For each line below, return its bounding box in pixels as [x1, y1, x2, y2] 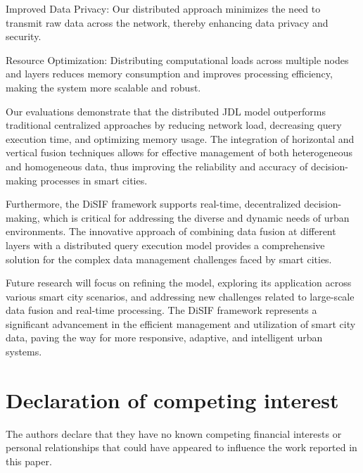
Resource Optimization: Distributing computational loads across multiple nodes [6, 52, 349, 67]
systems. [6, 344, 42, 359]
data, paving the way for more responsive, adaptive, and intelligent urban [6, 330, 323, 345]
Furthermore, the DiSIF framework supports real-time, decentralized [6, 196, 301, 211]
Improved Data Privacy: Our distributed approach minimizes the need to [6, 1, 321, 15]
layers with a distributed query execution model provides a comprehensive [6, 237, 325, 252]
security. [6, 29, 42, 44]
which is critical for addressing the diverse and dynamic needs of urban [43, 210, 350, 225]
